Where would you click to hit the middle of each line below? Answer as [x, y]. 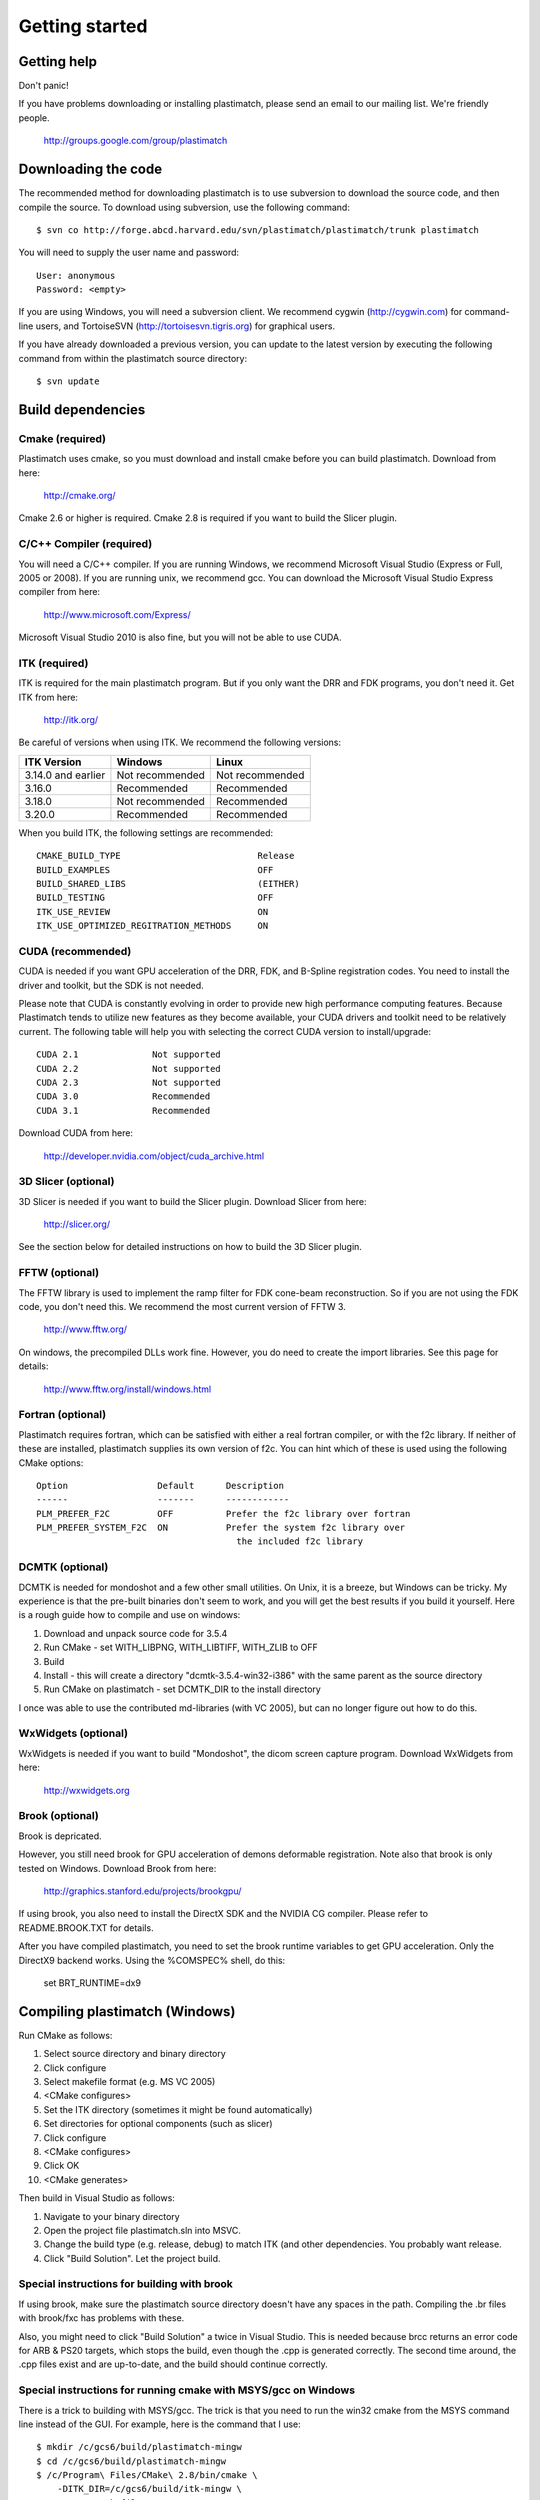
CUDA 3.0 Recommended [123, 1096]
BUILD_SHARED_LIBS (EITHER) [168, 883]
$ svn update [68, 381]
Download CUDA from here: [76, 1133]
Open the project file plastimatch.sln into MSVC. [142, 2230]
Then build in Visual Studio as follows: [96, 2198]
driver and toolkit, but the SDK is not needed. [111, 985]
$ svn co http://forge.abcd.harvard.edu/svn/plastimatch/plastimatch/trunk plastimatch [258, 229]
